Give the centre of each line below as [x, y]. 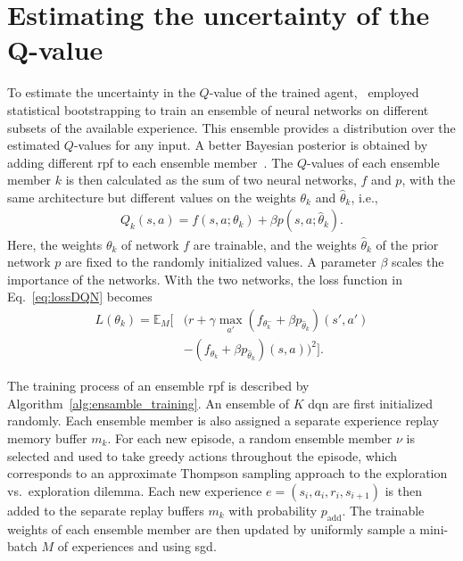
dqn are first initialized [371, 403]
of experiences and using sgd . [137, 546]
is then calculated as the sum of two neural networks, [211, 180]
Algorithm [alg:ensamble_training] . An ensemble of [149, 403]
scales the [418, 262]
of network [150, 244]
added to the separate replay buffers [106, 510]
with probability [273, 510]
